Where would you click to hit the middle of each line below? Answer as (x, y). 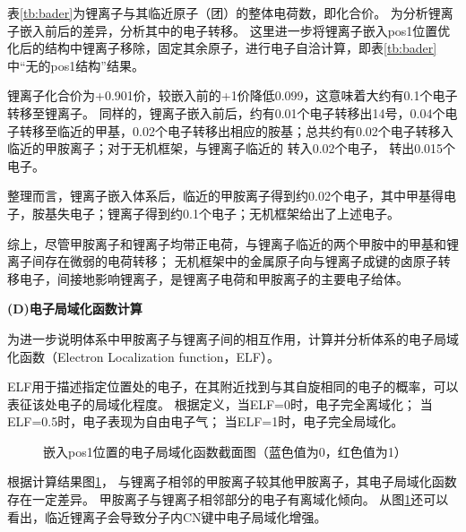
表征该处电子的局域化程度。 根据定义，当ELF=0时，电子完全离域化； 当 (220, 403)
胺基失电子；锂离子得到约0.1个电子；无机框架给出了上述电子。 (216, 213)
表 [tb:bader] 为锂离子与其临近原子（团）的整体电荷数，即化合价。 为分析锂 (224, 13)
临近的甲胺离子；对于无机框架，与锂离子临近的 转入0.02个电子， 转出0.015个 (232, 148)
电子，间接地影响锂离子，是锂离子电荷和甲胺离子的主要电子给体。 (214, 278)
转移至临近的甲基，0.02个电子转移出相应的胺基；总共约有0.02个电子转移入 (236, 130)
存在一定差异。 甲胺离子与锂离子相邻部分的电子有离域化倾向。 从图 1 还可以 (228, 499)
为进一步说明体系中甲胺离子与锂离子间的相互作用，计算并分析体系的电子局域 (233, 338)
